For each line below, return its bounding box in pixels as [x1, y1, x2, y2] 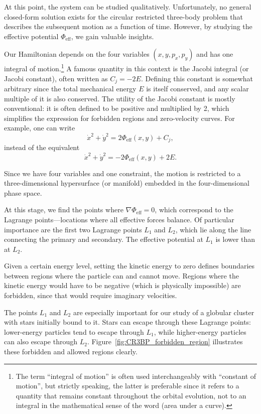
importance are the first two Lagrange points [4, 224, 142, 234]
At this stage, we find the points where [4, 204, 123, 215]
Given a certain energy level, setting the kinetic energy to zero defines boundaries [4, 260, 255, 271]
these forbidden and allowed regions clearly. [4, 346, 138, 357]
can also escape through [4, 336, 78, 347]
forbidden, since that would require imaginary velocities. [4, 290, 177, 301]
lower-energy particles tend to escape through [4, 326, 144, 337]
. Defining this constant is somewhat [141, 73, 253, 83]
